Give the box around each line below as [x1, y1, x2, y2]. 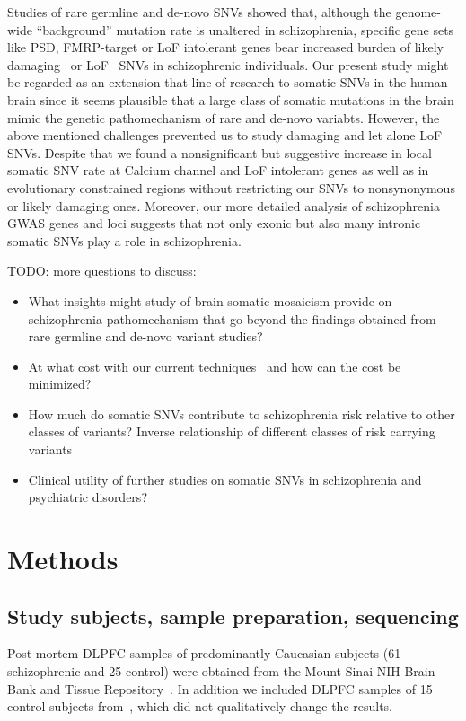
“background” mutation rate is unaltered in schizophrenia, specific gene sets [36, 20, 454, 39]
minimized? [28, 374, 92, 393]
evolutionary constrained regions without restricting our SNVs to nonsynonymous [7, 178, 455, 197]
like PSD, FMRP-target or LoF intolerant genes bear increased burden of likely [7, 38, 444, 57]
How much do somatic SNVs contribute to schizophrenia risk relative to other [28, 404, 455, 423]
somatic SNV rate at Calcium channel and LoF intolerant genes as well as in [7, 161, 429, 180]
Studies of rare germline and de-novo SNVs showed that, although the [7, 3, 391, 21]
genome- [395, 3, 441, 21]
